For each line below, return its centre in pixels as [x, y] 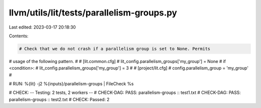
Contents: [19, 36]
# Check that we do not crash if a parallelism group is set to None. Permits [115, 49]
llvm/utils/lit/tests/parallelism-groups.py [93, 13]
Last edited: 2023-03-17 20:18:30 [42, 27]
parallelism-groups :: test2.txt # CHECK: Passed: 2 [59, 99]
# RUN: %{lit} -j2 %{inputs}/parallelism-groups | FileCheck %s [71, 84]
